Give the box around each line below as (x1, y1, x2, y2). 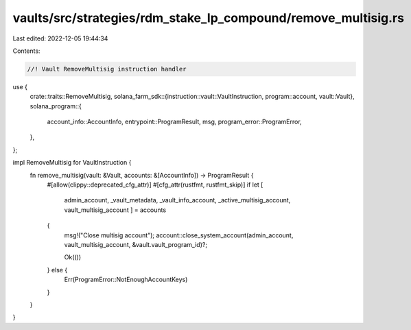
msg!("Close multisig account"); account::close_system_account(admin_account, (64, 231, 294, 239)
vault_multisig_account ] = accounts (64, 206, 167, 214)
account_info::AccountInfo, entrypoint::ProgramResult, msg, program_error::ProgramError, (47, 117, 302, 126)
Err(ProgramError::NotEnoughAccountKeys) (64, 275, 188, 284)
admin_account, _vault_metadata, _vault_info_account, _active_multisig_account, (64, 196, 291, 204)
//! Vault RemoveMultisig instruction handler (27, 65, 187, 73)
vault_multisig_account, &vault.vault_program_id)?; (64, 240, 208, 248)
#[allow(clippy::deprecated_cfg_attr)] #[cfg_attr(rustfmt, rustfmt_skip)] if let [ (47, 180, 263, 189)
